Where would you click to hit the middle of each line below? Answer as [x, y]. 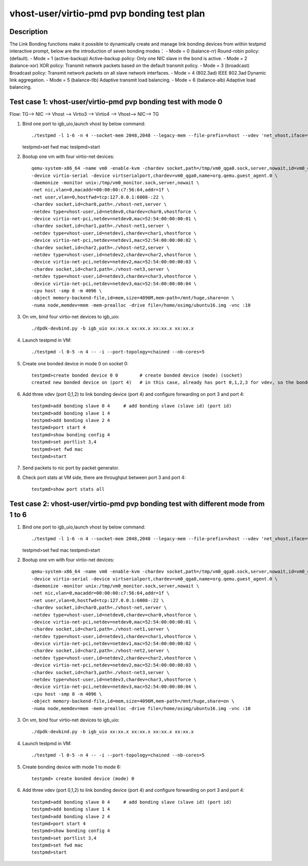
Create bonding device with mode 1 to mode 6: [72, 767]
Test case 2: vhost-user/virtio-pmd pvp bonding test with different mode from [137, 503]
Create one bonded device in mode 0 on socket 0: [75, 363]
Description [29, 32]
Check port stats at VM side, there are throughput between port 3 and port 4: [104, 477]
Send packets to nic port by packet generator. [71, 468]
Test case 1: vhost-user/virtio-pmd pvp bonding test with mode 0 [116, 102]
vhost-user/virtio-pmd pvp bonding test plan [107, 13]
